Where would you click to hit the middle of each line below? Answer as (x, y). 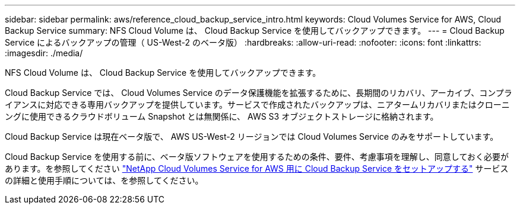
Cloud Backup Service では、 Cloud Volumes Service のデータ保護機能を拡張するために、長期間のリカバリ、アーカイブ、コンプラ (259, 93)
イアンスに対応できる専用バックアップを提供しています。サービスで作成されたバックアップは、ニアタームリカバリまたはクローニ (257, 104)
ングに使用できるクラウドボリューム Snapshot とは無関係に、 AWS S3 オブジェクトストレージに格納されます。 (222, 116)
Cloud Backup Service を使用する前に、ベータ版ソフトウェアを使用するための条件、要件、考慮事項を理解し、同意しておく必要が (257, 157)
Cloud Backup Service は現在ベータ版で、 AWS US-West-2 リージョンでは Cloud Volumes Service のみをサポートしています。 (252, 136)
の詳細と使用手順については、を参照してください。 (104, 180)
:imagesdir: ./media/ (44, 53)
